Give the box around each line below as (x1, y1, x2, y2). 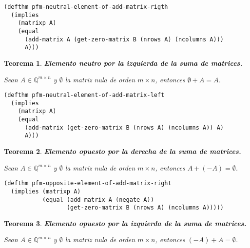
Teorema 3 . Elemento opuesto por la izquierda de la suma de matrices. (4, 218, 247, 228)
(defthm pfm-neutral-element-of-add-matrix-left (4, 92, 165, 99)
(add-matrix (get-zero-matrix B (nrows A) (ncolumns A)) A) (24, 124, 224, 131)
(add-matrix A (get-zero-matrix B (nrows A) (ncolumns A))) (24, 36, 224, 43)
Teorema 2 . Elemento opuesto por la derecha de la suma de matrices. (4, 146, 241, 156)
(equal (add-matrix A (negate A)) (42, 196, 154, 203)
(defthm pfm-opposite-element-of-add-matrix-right (4, 180, 172, 187)
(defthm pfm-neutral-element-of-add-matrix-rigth (4, 3, 168, 10)
